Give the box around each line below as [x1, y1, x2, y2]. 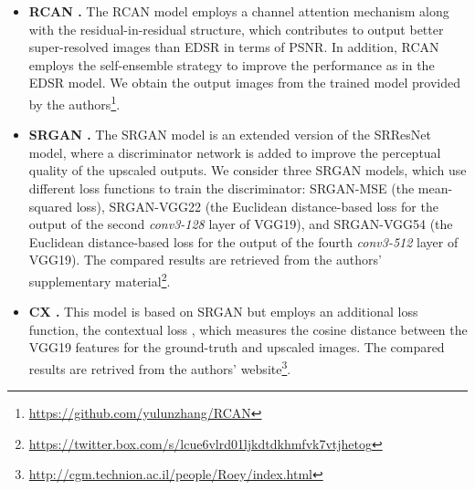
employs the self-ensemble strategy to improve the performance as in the [28, 55, 435, 74]
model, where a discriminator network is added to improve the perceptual [28, 142, 441, 162]
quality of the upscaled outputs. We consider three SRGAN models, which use [28, 161, 467, 180]
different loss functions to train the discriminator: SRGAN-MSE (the [28, 179, 415, 197]
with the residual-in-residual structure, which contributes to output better [28, 19, 444, 38]
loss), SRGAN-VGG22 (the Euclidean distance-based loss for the [76, 196, 438, 215]
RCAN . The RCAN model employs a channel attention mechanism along [28, 2, 449, 20]
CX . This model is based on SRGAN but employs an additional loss [28, 302, 418, 321]
